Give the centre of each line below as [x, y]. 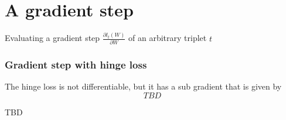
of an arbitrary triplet [168, 38]
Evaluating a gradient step [52, 38]
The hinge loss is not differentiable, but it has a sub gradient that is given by [143, 86]
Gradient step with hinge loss [76, 64]
